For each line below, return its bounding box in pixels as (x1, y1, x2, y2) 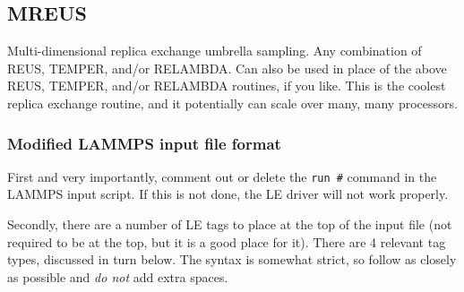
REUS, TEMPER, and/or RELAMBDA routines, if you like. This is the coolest (7, 76, 446, 95)
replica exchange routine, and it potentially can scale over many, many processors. (7, 93, 458, 112)
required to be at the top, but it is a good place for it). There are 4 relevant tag (7, 232, 446, 251)
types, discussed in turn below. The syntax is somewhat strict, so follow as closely (7, 250, 457, 269)
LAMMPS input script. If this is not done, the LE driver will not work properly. (7, 185, 449, 203)
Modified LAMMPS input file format (7, 132, 281, 154)
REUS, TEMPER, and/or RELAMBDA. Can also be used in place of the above (7, 58, 447, 77)
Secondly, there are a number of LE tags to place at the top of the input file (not (7, 215, 452, 234)
